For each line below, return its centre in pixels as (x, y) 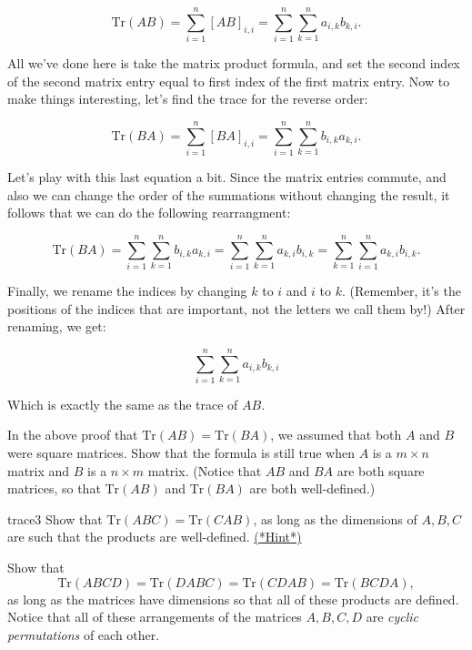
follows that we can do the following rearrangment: (149, 213)
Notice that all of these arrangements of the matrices (155, 617)
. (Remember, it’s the (402, 290)
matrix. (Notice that (205, 470)
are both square (381, 470)
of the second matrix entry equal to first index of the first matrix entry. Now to (229, 81)
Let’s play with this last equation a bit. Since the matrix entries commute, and (227, 177)
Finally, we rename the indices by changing (127, 290)
